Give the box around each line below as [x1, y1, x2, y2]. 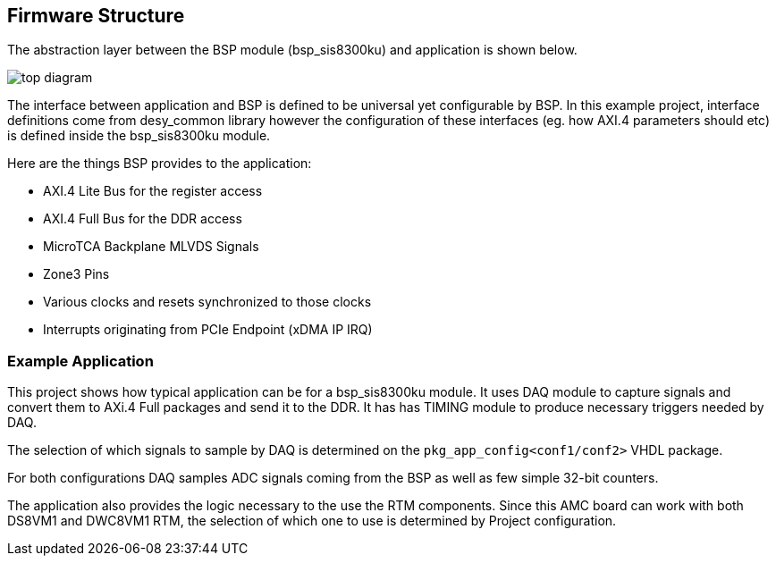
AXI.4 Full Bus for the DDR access [43, 211, 242, 227]
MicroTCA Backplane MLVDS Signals [43, 239, 259, 255]
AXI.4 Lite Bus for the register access [43, 183, 263, 199]
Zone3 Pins [43, 266, 110, 282]
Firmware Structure [7, 4, 185, 27]
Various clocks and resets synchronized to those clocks [43, 294, 372, 310]
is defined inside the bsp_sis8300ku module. [7, 128, 271, 144]
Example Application [7, 351, 154, 370]
